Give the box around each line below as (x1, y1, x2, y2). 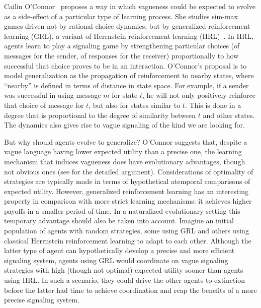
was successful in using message (4, 90, 101, 100)
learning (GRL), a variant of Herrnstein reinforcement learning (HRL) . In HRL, (4, 30, 253, 41)
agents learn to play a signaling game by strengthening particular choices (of (4, 40, 240, 51)
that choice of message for (4, 99, 84, 110)
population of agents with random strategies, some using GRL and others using (4, 225, 249, 236)
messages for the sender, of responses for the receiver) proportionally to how (4, 50, 239, 60)
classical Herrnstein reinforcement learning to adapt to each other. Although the (4, 235, 251, 245)
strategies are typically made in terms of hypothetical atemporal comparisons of (4, 176, 250, 187)
